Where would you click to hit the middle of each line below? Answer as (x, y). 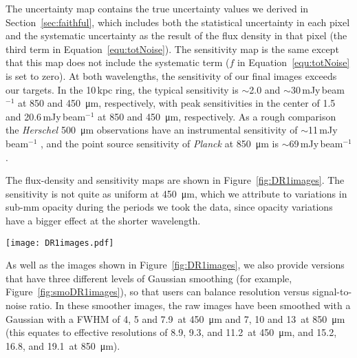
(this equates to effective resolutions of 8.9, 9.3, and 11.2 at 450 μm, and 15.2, (171, 332)
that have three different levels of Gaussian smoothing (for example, (149, 278)
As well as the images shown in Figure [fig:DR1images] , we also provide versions (175, 265)
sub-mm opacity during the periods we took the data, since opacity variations (169, 207)
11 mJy (323, 130)
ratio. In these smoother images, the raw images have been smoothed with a (190, 305)
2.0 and (265, 89)
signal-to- (332, 292)
